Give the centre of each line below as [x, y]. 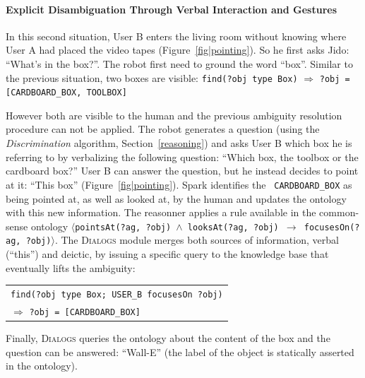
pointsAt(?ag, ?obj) [123, 227]
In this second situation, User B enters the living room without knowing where [176, 36]
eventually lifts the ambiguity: [71, 267]
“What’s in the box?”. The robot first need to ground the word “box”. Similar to [179, 63]
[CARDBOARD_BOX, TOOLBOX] [66, 93]
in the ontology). [42, 366]
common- [339, 212]
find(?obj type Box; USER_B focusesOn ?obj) [117, 294]
